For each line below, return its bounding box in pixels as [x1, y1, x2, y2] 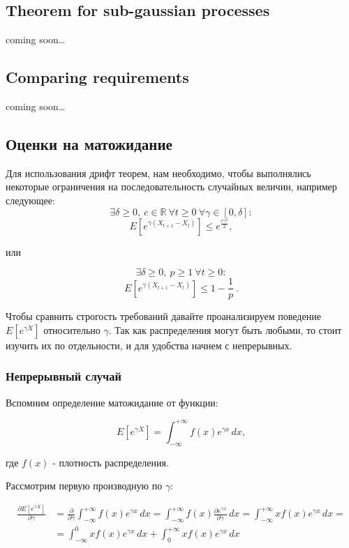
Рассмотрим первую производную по [6, 478, 163, 493]
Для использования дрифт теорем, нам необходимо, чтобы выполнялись [6, 165, 311, 180]
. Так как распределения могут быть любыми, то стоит [108, 322, 342, 337]
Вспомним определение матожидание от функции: [6, 395, 218, 409]
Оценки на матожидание [6, 132, 172, 154]
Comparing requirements [6, 66, 189, 88]
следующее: [6, 192, 55, 207]
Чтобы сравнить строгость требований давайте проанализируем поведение [6, 309, 321, 324]
